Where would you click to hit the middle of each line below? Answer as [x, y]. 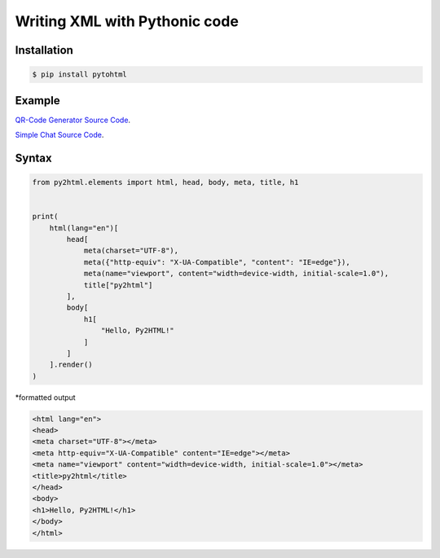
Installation [44, 50]
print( [45, 217]
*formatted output [46, 397]
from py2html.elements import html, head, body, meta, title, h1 [165, 182]
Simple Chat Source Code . [59, 135]
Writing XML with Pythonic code [127, 21]
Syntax [33, 158]
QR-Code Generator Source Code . [73, 120]
